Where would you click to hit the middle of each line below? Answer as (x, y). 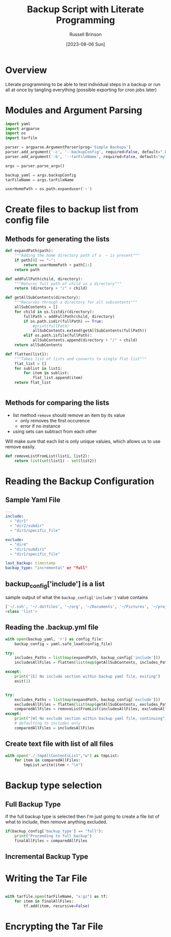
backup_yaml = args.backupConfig (41, 175)
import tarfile (21, 138)
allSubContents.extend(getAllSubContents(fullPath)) (89, 331)
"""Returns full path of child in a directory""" (68, 284)
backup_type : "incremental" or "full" (46, 568)
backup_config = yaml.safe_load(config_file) (64, 644)
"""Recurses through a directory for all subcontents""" (76, 302)
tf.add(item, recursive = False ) (57, 906)
